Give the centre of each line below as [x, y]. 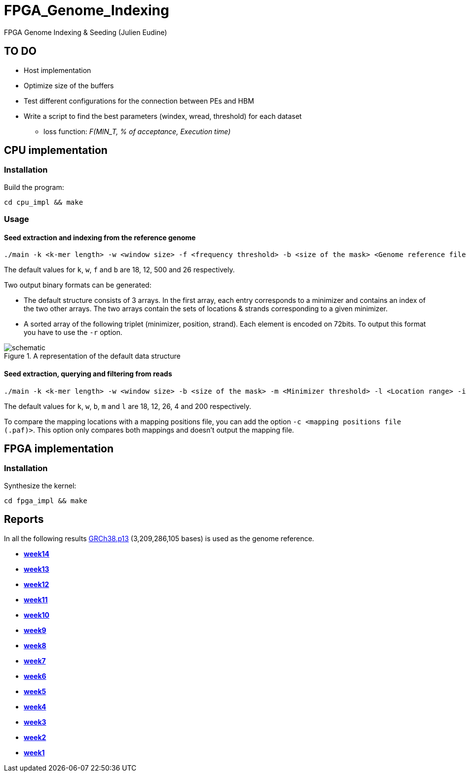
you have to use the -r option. [73, 333]
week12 [37, 584]
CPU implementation [56, 150]
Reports [24, 519]
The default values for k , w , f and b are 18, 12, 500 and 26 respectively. [119, 270]
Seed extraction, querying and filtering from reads [88, 374]
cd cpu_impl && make [44, 202]
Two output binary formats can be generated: [78, 285]
